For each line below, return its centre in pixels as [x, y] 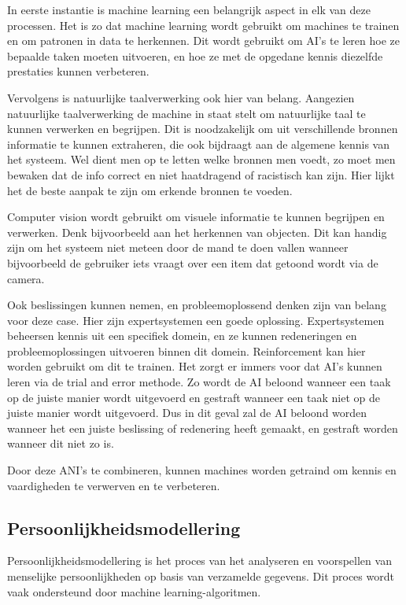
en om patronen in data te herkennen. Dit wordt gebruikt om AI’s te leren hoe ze [203, 41]
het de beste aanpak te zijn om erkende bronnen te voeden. [150, 190]
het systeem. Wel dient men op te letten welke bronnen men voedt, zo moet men [201, 159]
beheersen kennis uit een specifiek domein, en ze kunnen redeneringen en [182, 336]
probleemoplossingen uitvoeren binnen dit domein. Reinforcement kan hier [186, 350]
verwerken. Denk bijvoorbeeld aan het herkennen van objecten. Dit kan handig [197, 232]
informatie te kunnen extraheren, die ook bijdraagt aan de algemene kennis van [198, 144]
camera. [26, 278]
